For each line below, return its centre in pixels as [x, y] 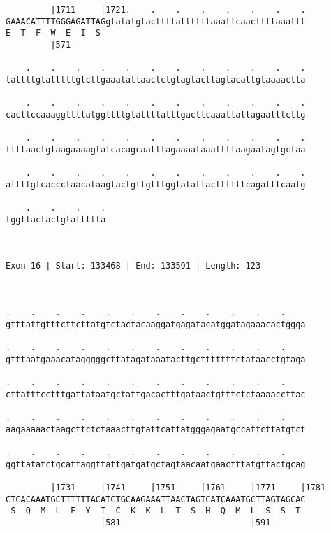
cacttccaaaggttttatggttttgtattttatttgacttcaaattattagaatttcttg [156, 114]
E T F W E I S [53, 33]
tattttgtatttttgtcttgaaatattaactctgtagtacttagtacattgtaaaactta [156, 79]
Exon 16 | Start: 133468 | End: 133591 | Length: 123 [133, 266]
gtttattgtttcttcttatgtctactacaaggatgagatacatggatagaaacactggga [156, 324]
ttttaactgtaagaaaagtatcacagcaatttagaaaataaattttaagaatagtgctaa [156, 149]
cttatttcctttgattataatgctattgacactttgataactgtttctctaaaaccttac [156, 394]
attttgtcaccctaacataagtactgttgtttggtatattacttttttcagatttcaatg [156, 184]
